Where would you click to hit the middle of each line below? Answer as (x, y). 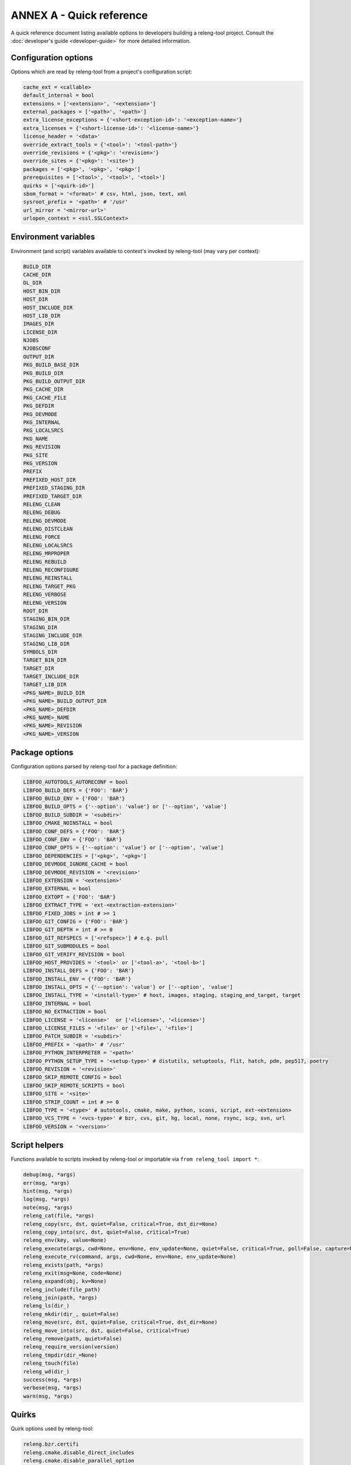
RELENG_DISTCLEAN (48, 529)
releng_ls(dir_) (47, 1306)
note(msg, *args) (48, 1207)
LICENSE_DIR (40, 332)
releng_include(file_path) (62, 1289)
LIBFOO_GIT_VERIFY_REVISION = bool (74, 954)
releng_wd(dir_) (47, 1372)
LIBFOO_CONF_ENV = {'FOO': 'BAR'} (73, 840)
